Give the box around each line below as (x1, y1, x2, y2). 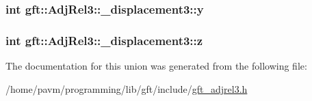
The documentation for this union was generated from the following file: (5, 59, 307, 73)
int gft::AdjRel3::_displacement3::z (5, 31, 203, 48)
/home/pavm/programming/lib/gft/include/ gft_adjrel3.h (5, 81, 248, 96)
